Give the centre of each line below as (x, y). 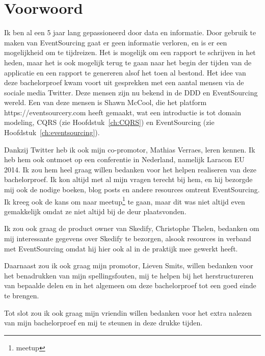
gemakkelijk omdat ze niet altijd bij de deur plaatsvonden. (95, 211)
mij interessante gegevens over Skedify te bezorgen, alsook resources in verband (128, 238)
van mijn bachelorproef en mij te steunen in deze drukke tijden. (103, 323)
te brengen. (22, 296)
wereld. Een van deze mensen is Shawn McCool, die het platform (105, 102)
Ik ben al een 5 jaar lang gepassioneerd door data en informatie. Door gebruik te (130, 32)
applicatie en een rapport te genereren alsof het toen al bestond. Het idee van (125, 72)
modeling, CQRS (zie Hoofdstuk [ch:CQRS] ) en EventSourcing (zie (109, 122)
